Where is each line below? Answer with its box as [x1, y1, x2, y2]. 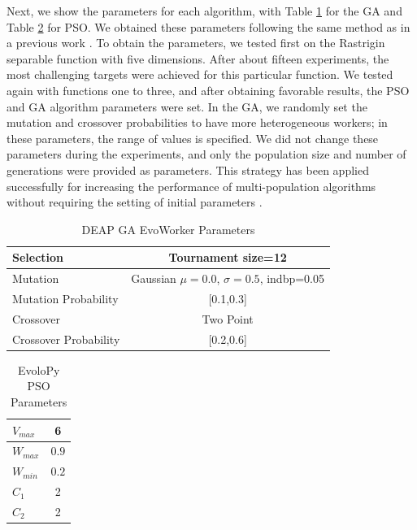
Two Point [202, 310, 254, 327]
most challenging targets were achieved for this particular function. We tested [7, 66, 393, 83]
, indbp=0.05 [259, 270, 324, 287]
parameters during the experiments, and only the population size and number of [7, 146, 406, 163]
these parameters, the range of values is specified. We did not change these [7, 129, 379, 146]
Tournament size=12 [168, 249, 287, 266]
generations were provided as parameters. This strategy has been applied [7, 161, 369, 178]
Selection [12, 249, 64, 266]
